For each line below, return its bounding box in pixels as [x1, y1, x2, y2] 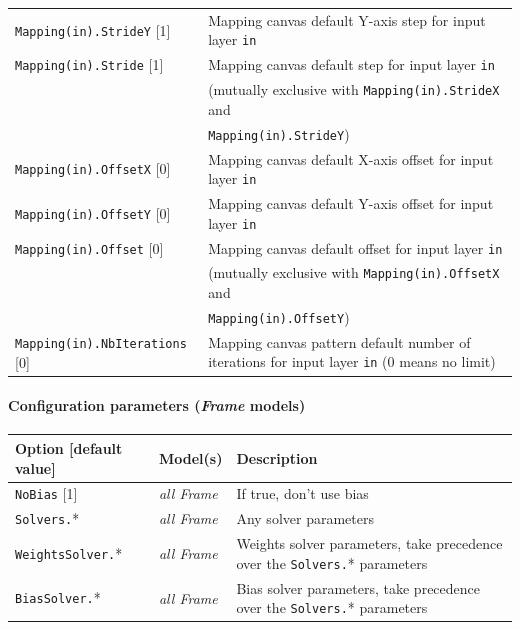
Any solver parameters [236, 508, 374, 529]
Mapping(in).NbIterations [15, 336, 187, 351]
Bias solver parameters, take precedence [236, 577, 481, 598]
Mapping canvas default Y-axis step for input [208, 9, 486, 30]
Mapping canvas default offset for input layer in [208, 237, 503, 258]
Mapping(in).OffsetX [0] [15, 158, 171, 179]
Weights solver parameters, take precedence [236, 533, 503, 554]
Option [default [15, 437, 123, 458]
